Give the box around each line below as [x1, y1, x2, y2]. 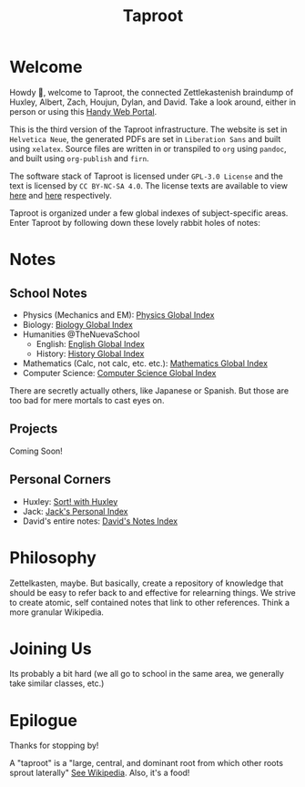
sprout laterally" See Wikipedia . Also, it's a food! [9, 767, 190, 779]
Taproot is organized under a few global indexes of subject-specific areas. [9, 207, 289, 219]
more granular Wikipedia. [9, 607, 105, 618]
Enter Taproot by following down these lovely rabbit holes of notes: [9, 217, 261, 228]
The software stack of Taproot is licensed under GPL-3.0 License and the [9, 170, 284, 181]
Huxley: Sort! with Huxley [22, 496, 118, 506]
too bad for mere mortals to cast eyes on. [9, 394, 165, 405]
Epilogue [9, 710, 77, 731]
